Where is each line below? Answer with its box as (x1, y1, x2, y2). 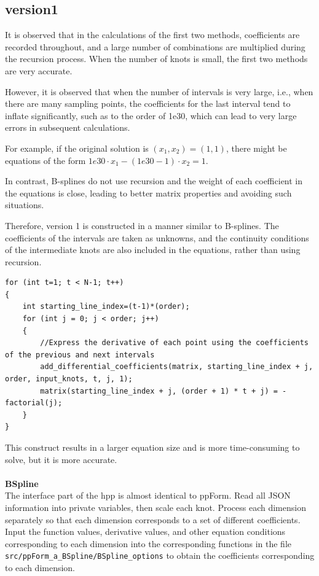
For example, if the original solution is (5, 141, 149, 154)
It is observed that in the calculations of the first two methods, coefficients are (5, 28, 300, 41)
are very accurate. (5, 64, 73, 77)
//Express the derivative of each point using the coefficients (40, 338, 309, 348)
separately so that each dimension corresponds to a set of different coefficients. (5, 513, 301, 526)
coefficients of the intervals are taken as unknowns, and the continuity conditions (5, 231, 309, 244)
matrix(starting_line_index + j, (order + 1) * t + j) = (40, 386, 278, 395)
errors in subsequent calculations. (5, 121, 130, 134)
